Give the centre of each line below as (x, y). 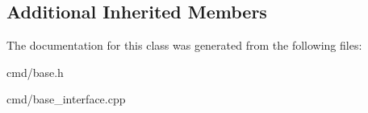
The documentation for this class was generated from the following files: (184, 45)
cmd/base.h (35, 72)
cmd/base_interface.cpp (66, 99)
